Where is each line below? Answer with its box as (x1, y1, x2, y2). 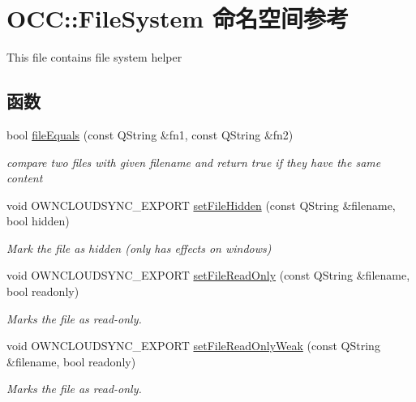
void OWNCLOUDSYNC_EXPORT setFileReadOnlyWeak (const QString (6, 337, 380, 354)
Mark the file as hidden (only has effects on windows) (6, 239, 272, 256)
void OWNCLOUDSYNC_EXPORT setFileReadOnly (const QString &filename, (6, 267, 410, 284)
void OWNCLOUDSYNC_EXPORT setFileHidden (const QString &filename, (6, 196, 396, 213)
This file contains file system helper (6, 49, 182, 66)
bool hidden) (6, 212, 70, 229)
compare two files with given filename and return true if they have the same (6, 153, 381, 170)
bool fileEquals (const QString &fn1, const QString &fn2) (6, 126, 294, 143)
